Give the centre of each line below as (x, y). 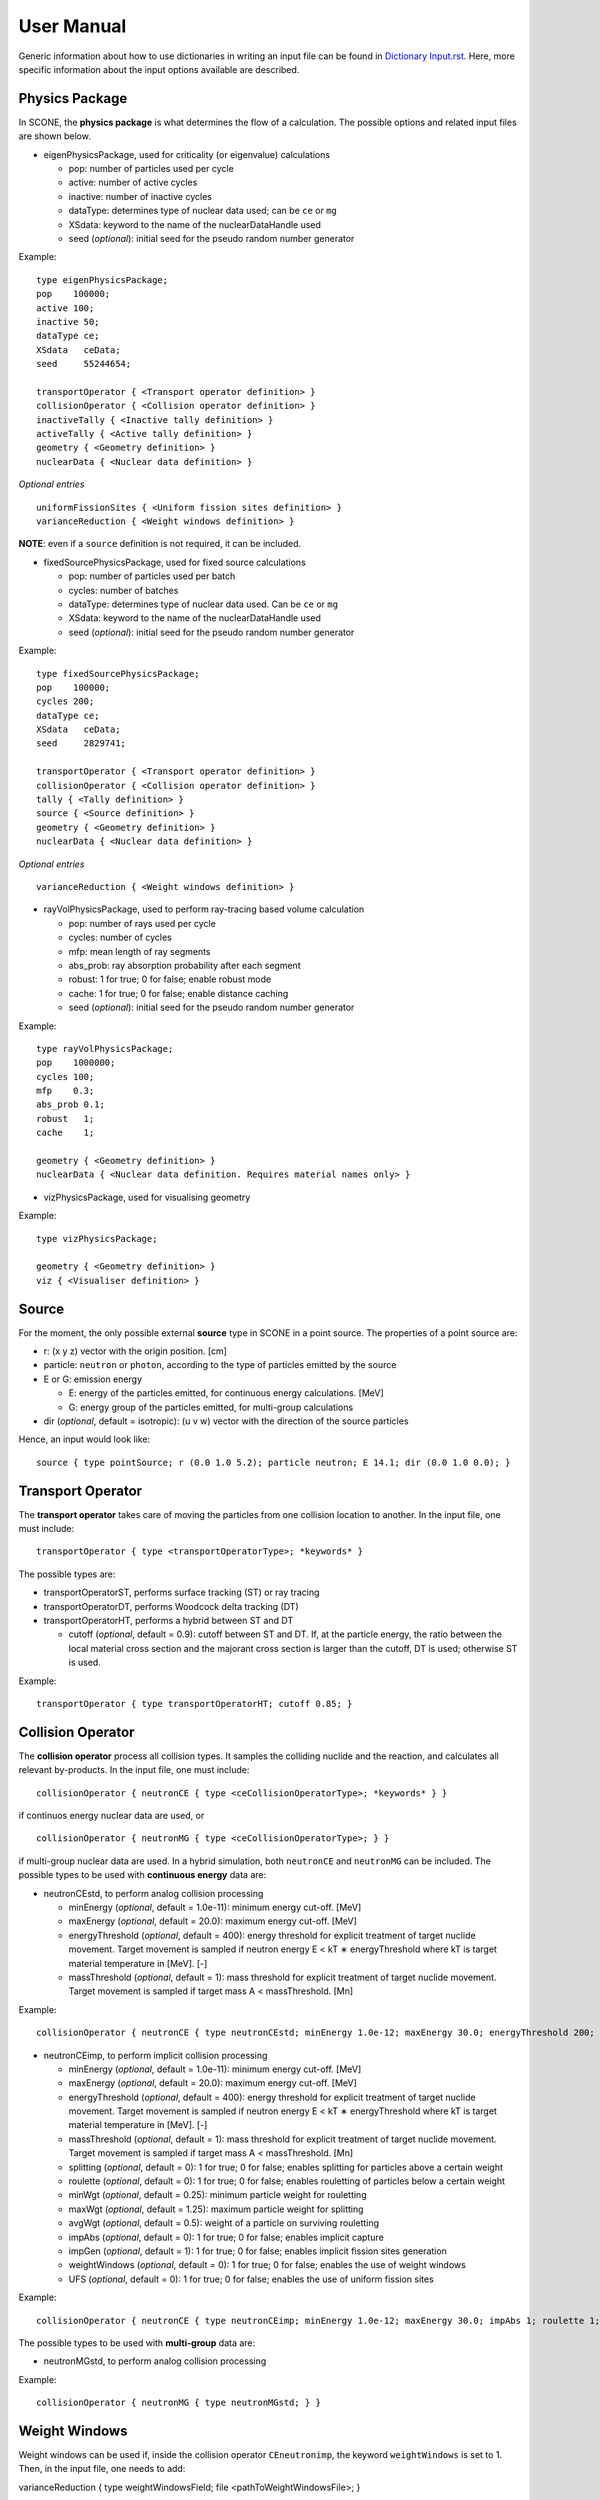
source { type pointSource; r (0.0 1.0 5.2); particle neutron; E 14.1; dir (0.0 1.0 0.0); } (273, 1462)
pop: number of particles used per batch (152, 576)
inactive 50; (68, 321)
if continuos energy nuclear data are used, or (111, 1816)
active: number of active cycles (133, 182)
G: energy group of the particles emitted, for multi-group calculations (211, 1407)
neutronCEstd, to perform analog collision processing (153, 1893)
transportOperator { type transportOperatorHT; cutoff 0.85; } (194, 1703)
